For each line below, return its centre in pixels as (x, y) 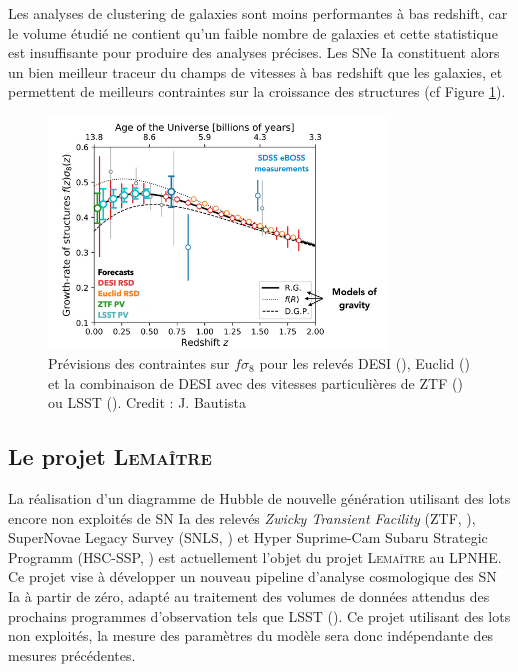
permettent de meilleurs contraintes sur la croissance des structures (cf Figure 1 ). (257, 91)
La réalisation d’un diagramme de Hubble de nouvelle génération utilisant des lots (259, 498)
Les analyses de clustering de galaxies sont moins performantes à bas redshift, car (258, 13)
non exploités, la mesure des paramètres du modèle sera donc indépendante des (251, 635)
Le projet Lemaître (110, 456)
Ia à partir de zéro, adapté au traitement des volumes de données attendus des (249, 595)
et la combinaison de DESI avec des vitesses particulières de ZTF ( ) (255, 382)
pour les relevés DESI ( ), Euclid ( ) (364, 363)
